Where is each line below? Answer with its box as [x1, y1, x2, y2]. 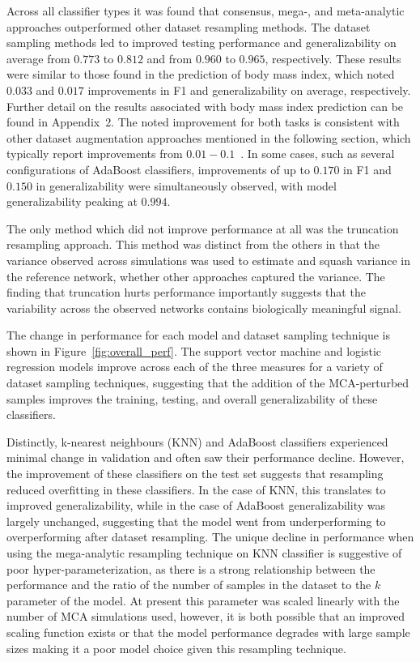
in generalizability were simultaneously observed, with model [36, 177, 337, 194]
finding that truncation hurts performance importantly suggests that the [6, 284, 366, 301]
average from [6, 49, 70, 66]
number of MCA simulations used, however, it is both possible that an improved [6, 608, 405, 625]
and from [146, 49, 193, 66]
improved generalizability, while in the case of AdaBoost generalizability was [6, 497, 385, 514]
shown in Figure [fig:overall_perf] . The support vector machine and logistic [6, 342, 382, 359]
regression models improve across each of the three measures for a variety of [6, 358, 383, 375]
